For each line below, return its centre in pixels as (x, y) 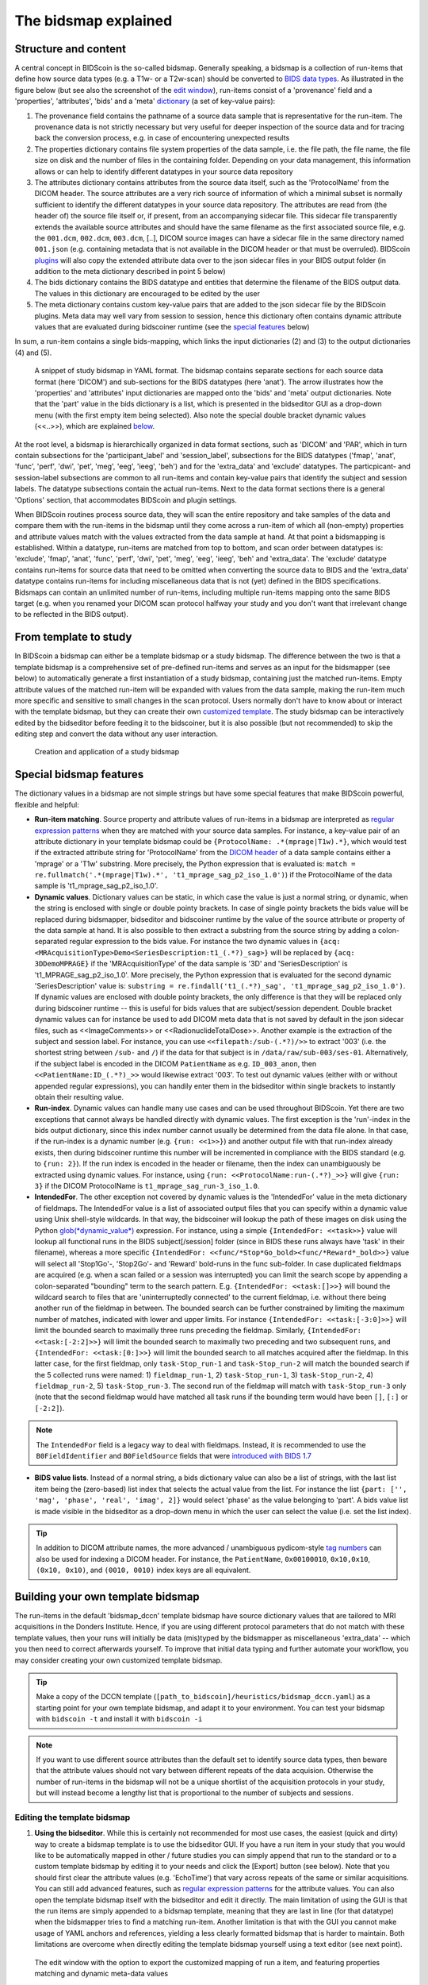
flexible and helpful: (47, 804)
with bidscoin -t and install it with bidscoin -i (119, 1719)
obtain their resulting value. (79, 1097)
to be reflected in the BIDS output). (71, 615)
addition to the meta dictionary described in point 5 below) (130, 272)
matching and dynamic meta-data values (101, 1973)
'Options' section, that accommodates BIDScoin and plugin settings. (126, 499)
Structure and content (71, 49)
